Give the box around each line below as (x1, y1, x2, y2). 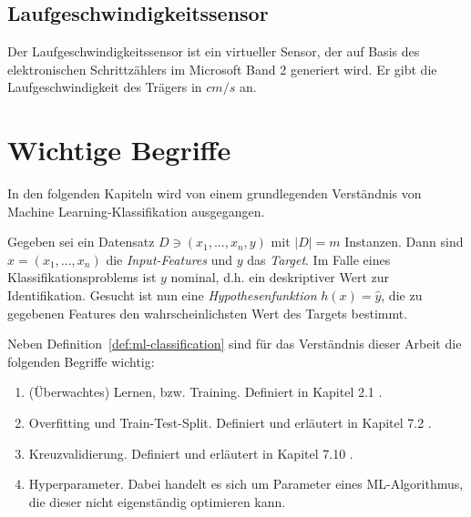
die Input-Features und (106, 249, 233, 269)
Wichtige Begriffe (7, 131, 231, 168)
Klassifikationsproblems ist (7, 268, 157, 287)
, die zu (381, 286, 423, 305)
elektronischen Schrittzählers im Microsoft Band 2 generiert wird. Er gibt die (7, 59, 437, 78)
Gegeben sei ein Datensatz (7, 232, 155, 251)
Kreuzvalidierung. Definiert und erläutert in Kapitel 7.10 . (28, 443, 353, 462)
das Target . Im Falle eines (247, 249, 391, 269)
